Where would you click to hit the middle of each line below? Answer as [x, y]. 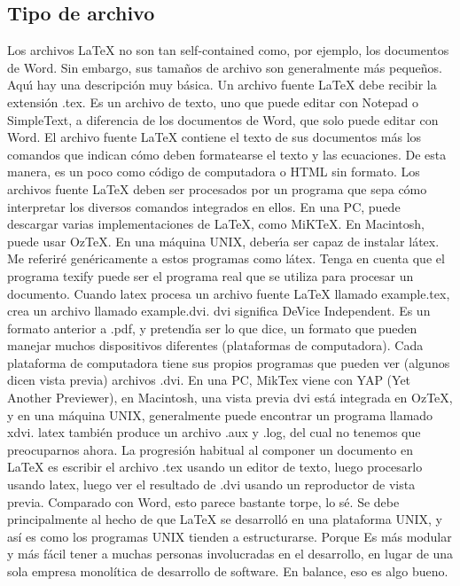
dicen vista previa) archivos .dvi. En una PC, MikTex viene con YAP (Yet [209, 380]
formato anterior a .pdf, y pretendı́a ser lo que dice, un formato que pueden [212, 328]
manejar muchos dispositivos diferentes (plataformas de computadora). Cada [215, 345]
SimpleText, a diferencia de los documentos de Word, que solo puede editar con [223, 119]
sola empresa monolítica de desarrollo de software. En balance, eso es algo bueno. [228, 571]
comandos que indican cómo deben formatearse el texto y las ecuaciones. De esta [227, 154]
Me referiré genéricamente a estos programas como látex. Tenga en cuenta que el [226, 258]
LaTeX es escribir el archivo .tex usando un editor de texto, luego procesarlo [215, 467]
